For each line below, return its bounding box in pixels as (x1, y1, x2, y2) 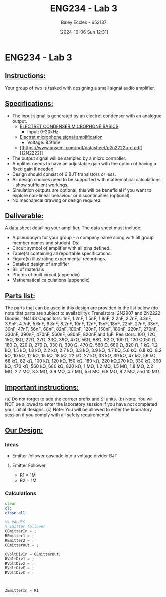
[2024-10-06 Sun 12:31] (59, 29, 108, 35)
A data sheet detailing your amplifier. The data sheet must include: (5, 225, 142, 231)
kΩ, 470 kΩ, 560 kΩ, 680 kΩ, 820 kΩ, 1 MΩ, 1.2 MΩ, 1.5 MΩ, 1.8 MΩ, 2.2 (5, 363, 153, 369)
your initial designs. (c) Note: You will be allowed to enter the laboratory (5, 407, 152, 412)
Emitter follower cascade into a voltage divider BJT (12, 452, 118, 459)
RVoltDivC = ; (5, 570, 35, 575)
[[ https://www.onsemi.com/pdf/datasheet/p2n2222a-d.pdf (19, 144, 141, 150)
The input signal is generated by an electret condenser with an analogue (12, 113, 162, 119)
